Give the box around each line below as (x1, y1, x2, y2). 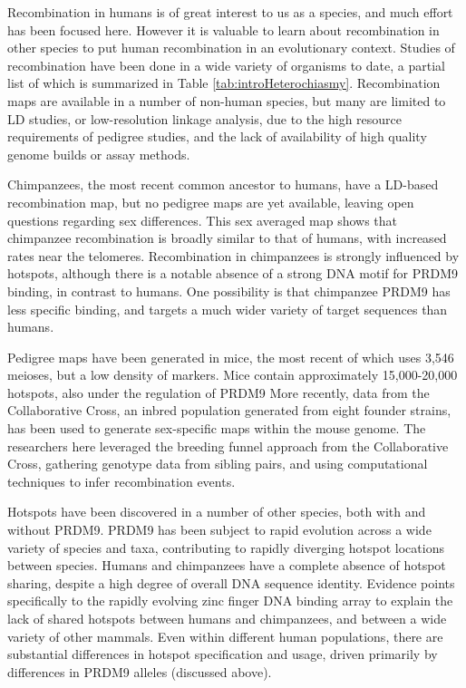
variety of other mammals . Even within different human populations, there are (7, 626, 443, 645)
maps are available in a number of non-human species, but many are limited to (7, 91, 446, 110)
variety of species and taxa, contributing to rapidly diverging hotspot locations (7, 538, 444, 557)
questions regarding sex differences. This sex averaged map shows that (7, 210, 398, 229)
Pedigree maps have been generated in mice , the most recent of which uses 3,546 (7, 347, 454, 366)
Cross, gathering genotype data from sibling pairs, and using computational (7, 454, 428, 473)
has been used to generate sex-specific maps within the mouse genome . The (7, 419, 426, 438)
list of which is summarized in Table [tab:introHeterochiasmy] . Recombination (7, 73, 441, 92)
